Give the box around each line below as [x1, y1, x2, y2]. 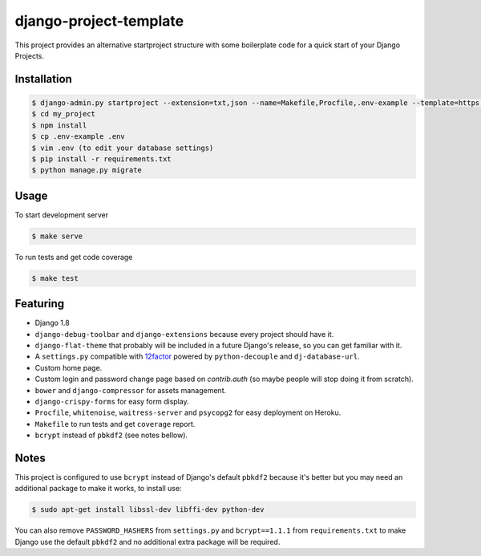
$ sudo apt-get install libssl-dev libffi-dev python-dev [31, 505, 265, 514]
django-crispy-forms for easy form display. [34, 396, 189, 406]
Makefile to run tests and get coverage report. [34, 419, 196, 428]
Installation [14, 72, 72, 86]
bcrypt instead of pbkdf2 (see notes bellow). [34, 430, 188, 440]
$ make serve [31, 231, 83, 241]
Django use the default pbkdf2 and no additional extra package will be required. [14, 537, 281, 546]
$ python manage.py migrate [31, 165, 142, 175]
